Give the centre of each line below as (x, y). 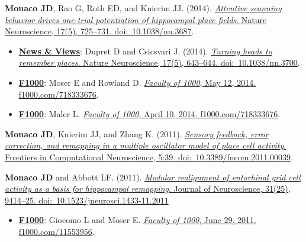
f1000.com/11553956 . (57, 231)
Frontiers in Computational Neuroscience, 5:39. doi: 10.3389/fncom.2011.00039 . (149, 157)
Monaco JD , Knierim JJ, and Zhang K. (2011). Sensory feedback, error (137, 133)
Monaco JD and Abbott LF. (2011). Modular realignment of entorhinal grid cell (153, 177)
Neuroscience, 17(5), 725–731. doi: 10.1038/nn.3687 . (99, 31)
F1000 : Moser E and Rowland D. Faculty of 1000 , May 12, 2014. (137, 82)
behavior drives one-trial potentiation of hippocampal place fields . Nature (136, 19)
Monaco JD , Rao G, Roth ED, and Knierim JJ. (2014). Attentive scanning (143, 8)
